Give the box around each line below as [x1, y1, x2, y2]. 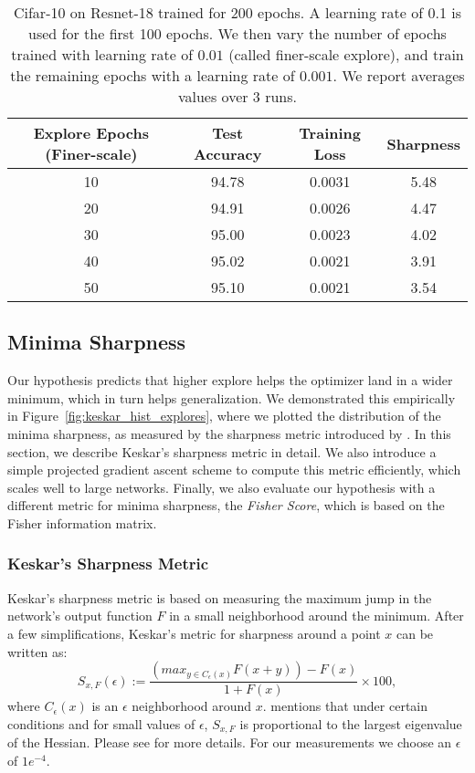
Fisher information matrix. [7, 513, 157, 532]
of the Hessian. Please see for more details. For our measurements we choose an [7, 733, 452, 752]
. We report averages [332, 65, 465, 86]
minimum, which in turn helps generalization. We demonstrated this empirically [7, 388, 456, 407]
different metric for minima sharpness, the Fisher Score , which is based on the [7, 496, 445, 515]
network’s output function [7, 606, 153, 625]
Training [299, 122, 362, 143]
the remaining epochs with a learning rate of [10, 65, 295, 86]
